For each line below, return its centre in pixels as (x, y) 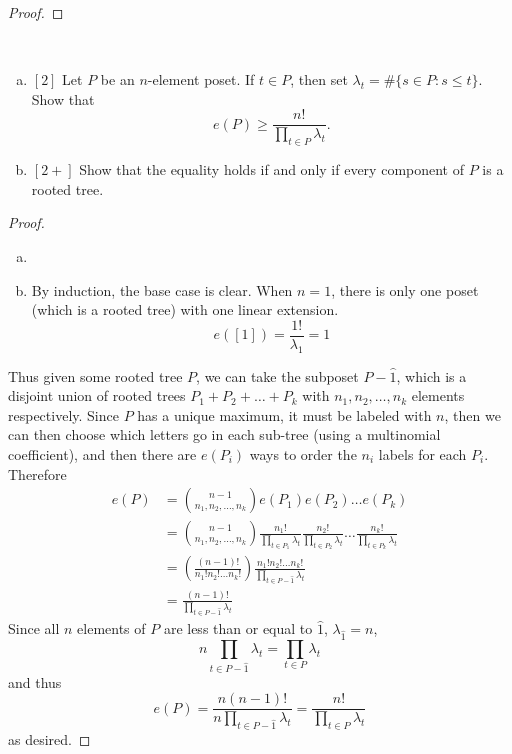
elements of (111, 628)
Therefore (37, 473)
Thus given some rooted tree (95, 375)
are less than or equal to (238, 628)
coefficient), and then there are (102, 454)
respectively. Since (63, 414)
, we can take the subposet (277, 375)
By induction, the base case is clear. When (162, 289)
